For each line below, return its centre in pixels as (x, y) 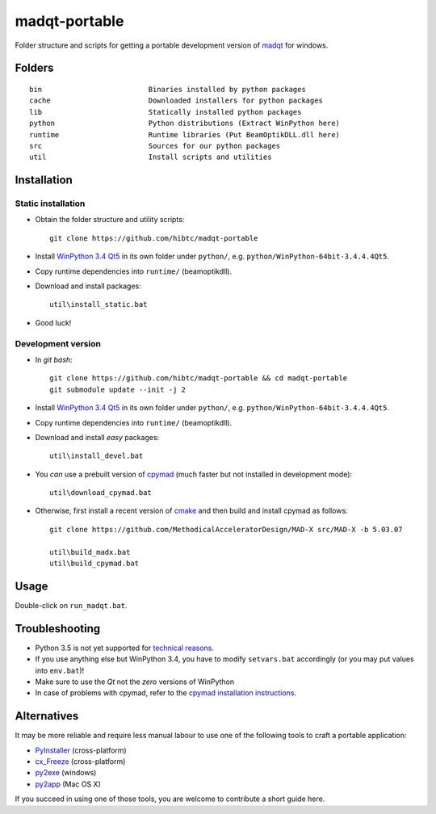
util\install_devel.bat (96, 456)
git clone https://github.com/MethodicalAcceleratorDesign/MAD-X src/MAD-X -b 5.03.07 (226, 529)
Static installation (50, 203)
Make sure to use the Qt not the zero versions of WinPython (134, 682)
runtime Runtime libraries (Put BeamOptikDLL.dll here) (185, 134)
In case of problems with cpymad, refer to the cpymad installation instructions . (166, 693)
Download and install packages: (88, 286)
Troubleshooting (58, 629)
